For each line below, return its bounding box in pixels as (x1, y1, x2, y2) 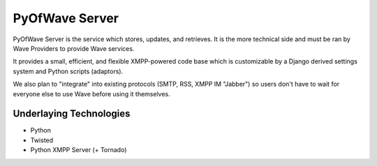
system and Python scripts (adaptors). (13, 67, 124, 75)
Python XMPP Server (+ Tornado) (30, 146, 127, 154)
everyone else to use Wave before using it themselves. (13, 89, 170, 98)
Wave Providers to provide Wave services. (13, 44, 135, 52)
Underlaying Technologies (13, 108, 131, 120)
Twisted (30, 136, 54, 144)
